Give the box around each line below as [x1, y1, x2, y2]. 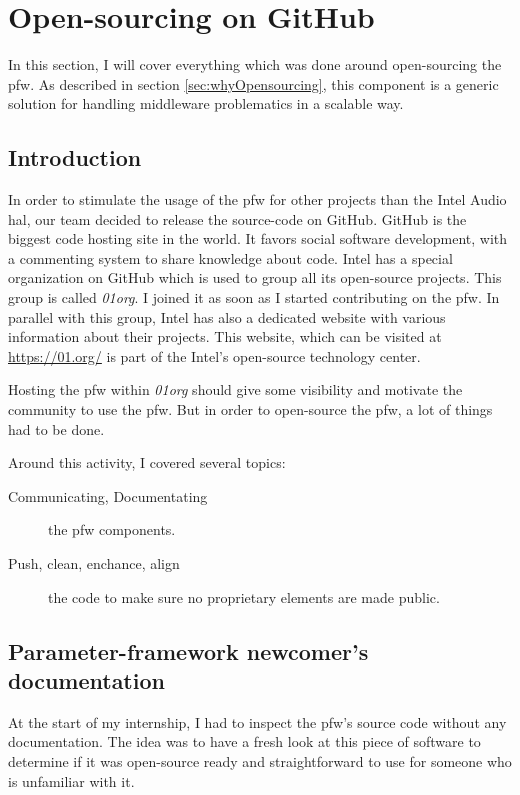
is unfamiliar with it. [8, 770, 135, 791]
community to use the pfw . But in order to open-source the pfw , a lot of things [8, 399, 493, 420]
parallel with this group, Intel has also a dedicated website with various [8, 306, 446, 327]
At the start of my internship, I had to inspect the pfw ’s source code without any [8, 711, 507, 732]
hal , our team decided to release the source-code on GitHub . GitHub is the [8, 208, 467, 229]
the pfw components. [48, 519, 176, 540]
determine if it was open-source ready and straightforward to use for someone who [8, 750, 512, 771]
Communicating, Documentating [8, 485, 208, 506]
